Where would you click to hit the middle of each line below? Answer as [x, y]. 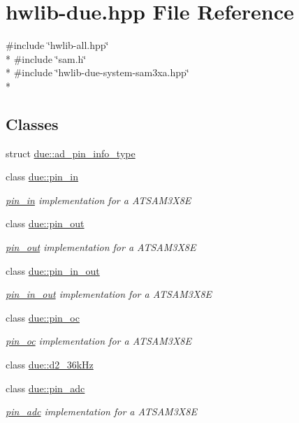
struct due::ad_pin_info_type [71, 153]
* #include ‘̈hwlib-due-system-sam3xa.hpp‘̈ [97, 72]
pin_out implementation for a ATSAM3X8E [101, 247]
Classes [32, 123]
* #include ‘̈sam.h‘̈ [46, 58]
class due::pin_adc [45, 388]
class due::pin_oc [43, 317]
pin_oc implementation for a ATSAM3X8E [99, 341]
